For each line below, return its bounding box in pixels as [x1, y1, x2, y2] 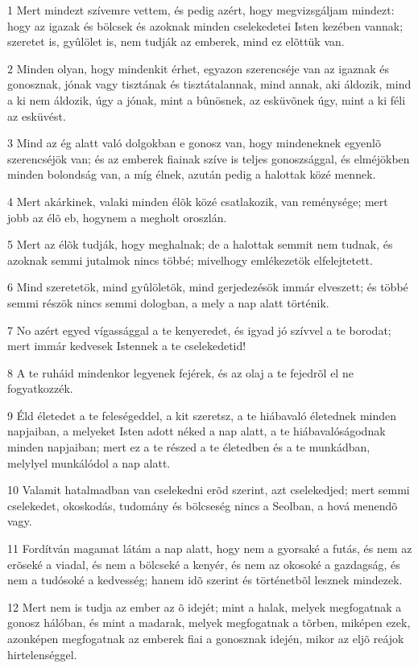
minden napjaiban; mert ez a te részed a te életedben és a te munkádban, [7, 439, 370, 456]
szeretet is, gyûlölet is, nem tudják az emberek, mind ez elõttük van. [7, 33, 345, 50]
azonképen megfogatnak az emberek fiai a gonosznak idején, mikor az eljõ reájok [7, 630, 404, 646]
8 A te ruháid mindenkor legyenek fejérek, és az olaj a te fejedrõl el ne [7, 364, 354, 381]
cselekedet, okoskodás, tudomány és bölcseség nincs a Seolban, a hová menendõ [7, 497, 398, 513]
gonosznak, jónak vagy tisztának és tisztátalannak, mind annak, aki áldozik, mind [7, 76, 412, 93]
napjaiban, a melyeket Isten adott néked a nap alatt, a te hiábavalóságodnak [7, 423, 386, 439]
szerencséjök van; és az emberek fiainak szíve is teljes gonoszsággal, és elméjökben [7, 150, 410, 167]
